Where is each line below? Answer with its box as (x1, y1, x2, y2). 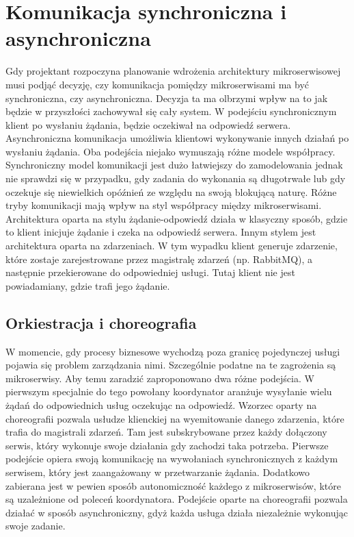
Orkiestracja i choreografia (5, 312, 197, 333)
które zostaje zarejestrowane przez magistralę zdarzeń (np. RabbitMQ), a (5, 251, 313, 266)
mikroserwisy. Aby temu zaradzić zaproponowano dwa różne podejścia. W (5, 371, 314, 385)
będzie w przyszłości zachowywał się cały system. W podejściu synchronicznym (5, 104, 337, 118)
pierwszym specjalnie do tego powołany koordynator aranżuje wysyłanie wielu (5, 384, 332, 399)
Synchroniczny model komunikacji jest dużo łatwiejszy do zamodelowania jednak (5, 158, 343, 172)
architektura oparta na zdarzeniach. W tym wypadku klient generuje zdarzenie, (5, 238, 338, 253)
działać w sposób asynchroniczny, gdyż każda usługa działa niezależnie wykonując (5, 505, 348, 519)
